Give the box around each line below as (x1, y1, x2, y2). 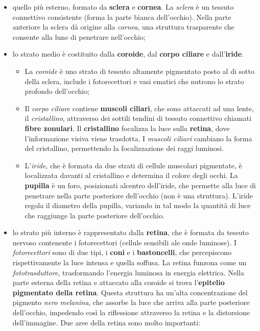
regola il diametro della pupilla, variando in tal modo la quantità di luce (25, 200, 251, 211)
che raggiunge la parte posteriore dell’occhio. (25, 210, 164, 220)
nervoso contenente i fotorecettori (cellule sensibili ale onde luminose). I (12, 237, 237, 247)
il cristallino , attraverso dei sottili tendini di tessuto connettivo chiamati (25, 113, 251, 123)
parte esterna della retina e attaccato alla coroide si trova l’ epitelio (12, 277, 225, 288)
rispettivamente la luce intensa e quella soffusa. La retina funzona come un (12, 257, 247, 268)
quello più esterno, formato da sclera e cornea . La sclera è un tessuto (12, 2, 234, 12)
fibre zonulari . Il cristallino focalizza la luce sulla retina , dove (25, 122, 230, 133)
